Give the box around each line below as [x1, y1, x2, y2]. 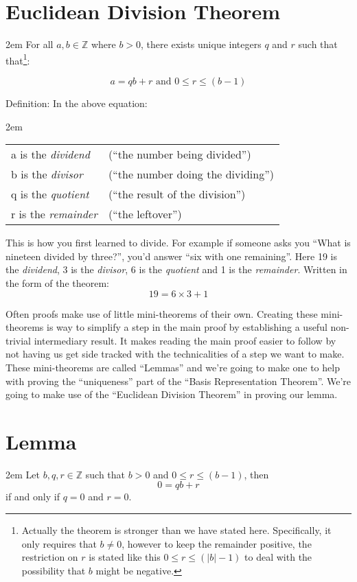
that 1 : [5, 51, 30, 67]
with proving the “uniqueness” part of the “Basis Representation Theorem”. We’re [5, 373, 352, 388]
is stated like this [89, 550, 161, 564]
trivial [5, 333, 32, 347]
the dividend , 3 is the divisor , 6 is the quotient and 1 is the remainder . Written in [5, 262, 347, 277]
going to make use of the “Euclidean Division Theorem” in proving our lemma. [5, 387, 338, 401]
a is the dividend [11, 146, 91, 163]
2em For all [5, 37, 54, 51]
